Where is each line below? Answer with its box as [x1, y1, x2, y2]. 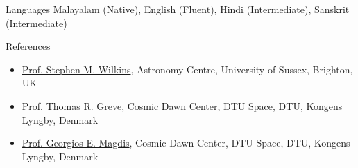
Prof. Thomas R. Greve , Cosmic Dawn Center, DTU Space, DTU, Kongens [22, 98, 343, 113]
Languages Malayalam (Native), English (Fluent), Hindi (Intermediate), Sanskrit [6, 2, 350, 16]
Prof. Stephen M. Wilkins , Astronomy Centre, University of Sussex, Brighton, [22, 62, 353, 76]
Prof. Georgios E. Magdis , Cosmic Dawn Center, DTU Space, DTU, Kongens [22, 136, 350, 150]
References [6, 39, 51, 53]
